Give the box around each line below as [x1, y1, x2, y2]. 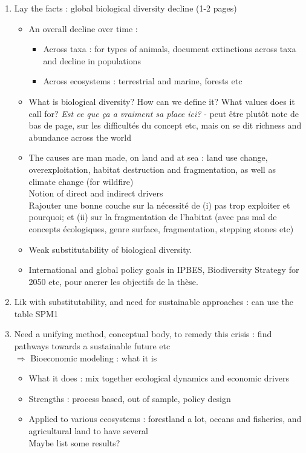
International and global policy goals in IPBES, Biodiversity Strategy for [28, 263, 299, 276]
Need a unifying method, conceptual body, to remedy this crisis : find [14, 327, 272, 340]
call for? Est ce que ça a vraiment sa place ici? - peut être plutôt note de [28, 107, 299, 119]
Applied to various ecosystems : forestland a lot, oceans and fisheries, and [28, 412, 302, 425]
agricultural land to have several [28, 424, 148, 437]
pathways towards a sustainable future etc [14, 340, 171, 352]
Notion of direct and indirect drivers [28, 187, 163, 200]
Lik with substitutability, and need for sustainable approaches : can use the [14, 295, 294, 308]
